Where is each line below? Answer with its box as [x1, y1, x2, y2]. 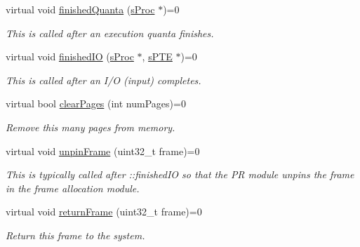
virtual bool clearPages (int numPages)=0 [6, 96, 186, 111]
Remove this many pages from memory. [6, 119, 175, 134]
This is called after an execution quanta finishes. [6, 25, 214, 40]
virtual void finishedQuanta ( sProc [6, 2, 155, 16]
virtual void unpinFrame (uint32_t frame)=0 [6, 143, 200, 158]
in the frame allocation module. [6, 180, 140, 195]
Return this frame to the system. [6, 227, 145, 242]
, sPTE [142, 49, 173, 64]
